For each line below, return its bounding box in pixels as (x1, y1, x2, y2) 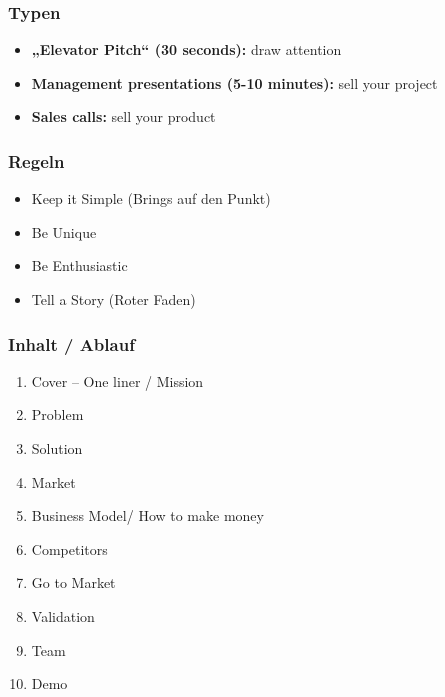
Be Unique (31, 221, 97, 242)
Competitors (31, 538, 108, 559)
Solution (31, 438, 83, 458)
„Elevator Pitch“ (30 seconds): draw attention (31, 39, 342, 60)
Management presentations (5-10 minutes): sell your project (31, 72, 438, 93)
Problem (31, 404, 84, 425)
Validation (31, 605, 95, 626)
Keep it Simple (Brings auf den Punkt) (31, 188, 271, 209)
